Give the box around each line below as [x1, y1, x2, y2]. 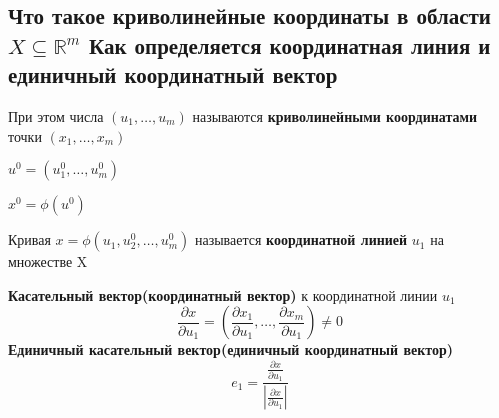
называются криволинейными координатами [192, 105, 478, 126]
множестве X [8, 251, 88, 272]
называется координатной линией [194, 229, 408, 250]
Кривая [8, 229, 51, 250]
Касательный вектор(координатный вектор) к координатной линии [8, 284, 438, 305]
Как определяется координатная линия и [88, 29, 491, 60]
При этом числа [8, 105, 104, 126]
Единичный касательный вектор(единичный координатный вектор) [8, 339, 454, 360]
